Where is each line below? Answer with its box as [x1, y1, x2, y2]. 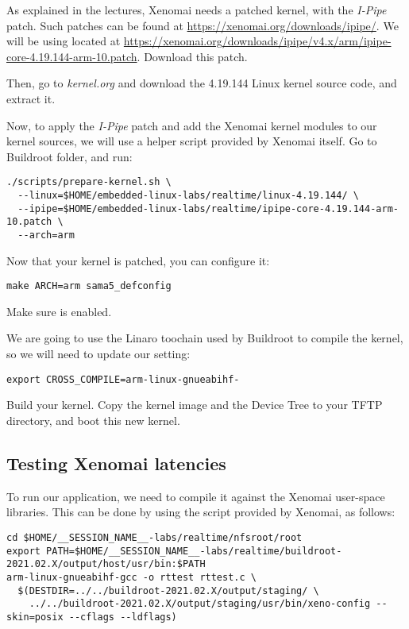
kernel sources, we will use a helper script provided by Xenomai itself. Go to [6, 133, 377, 149]
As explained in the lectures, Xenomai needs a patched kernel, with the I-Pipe [6, 2, 387, 17]
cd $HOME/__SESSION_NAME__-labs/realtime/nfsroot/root [6, 531, 303, 543]
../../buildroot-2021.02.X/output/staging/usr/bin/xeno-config [29, 598, 371, 610]
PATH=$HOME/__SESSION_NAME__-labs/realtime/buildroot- [46, 545, 342, 557]
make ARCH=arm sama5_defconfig [6, 280, 172, 292]
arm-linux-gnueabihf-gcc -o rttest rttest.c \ [6, 571, 257, 583]
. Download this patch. [137, 48, 248, 64]
